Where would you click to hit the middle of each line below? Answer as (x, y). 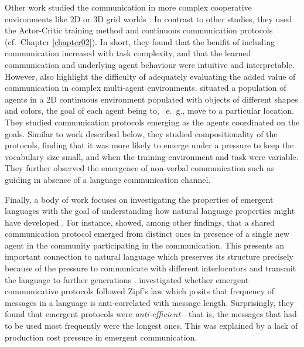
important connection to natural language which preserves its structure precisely (149, 256)
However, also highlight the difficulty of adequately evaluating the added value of (150, 76)
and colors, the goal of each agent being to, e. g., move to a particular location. (150, 110)
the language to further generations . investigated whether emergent (127, 279)
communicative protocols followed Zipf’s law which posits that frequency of (140, 291)
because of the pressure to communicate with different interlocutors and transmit (151, 268)
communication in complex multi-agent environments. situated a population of (146, 88)
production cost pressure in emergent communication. (101, 337)
